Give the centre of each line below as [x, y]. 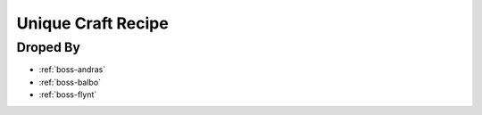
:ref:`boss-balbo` [70, 82]
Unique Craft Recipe [92, 23]
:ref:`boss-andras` [72, 70]
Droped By [48, 47]
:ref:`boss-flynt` [68, 94]
